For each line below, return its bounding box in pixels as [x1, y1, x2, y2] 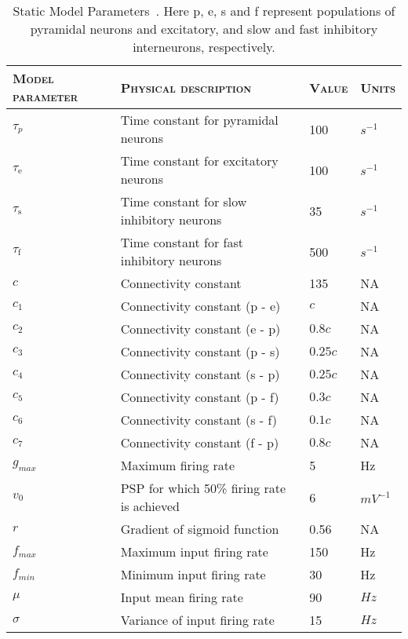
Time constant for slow [120, 192, 247, 210]
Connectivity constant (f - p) [120, 433, 279, 451]
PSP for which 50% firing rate [120, 479, 286, 497]
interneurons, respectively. [133, 38, 275, 56]
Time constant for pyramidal [120, 111, 279, 129]
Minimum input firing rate [120, 565, 266, 583]
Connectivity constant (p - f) [120, 388, 279, 406]
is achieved [120, 497, 180, 515]
